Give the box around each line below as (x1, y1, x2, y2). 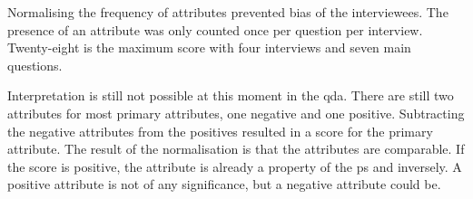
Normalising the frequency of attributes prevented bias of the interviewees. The (7, 3, 448, 21)
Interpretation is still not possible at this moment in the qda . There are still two (7, 86, 454, 105)
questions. (7, 55, 63, 74)
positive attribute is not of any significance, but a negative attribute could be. (7, 175, 441, 194)
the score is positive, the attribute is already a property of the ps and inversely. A (7, 156, 462, 175)
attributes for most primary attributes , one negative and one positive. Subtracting (7, 103, 465, 122)
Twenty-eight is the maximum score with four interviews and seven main (7, 38, 411, 57)
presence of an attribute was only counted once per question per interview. (7, 20, 423, 39)
